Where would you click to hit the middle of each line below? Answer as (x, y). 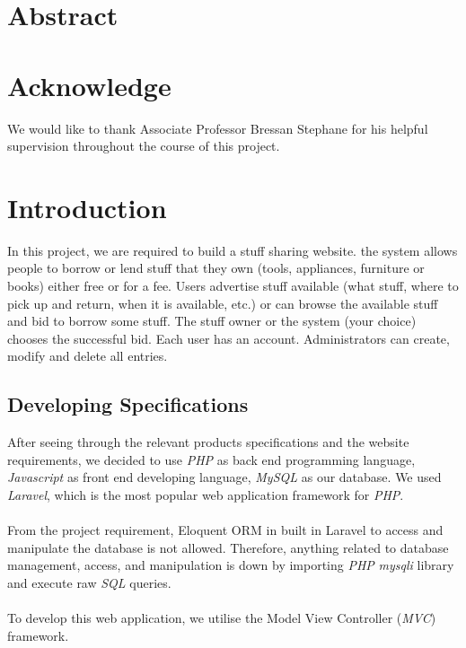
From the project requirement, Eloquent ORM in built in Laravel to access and (225, 530)
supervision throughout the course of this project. (144, 146)
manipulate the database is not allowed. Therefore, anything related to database (228, 547)
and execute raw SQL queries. (89, 582)
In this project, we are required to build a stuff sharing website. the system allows (233, 250)
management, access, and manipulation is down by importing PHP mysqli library (231, 565)
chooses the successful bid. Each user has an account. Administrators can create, (229, 338)
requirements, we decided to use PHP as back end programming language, (211, 459)
